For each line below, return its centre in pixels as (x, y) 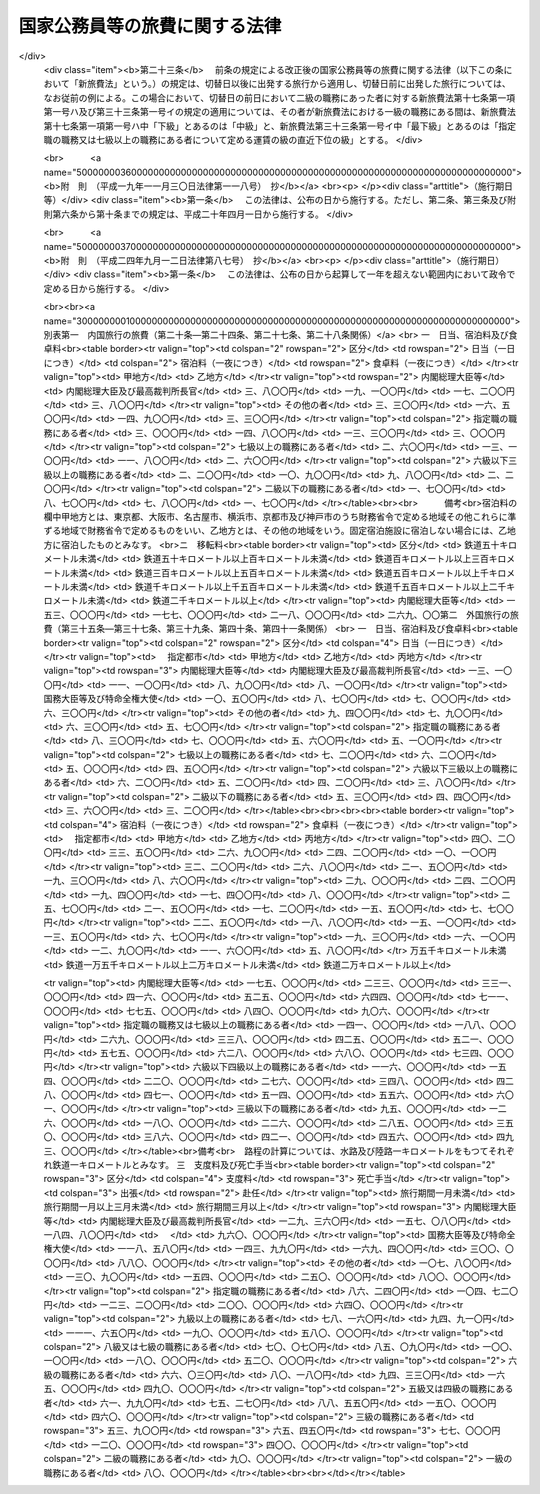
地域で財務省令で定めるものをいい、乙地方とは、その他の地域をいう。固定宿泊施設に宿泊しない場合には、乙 (284, 531)
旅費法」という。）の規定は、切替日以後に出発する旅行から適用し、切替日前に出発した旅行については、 (299, 84)
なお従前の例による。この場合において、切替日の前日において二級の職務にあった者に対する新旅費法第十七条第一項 (279, 97)
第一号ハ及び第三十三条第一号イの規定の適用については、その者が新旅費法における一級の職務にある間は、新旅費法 (280, 112)
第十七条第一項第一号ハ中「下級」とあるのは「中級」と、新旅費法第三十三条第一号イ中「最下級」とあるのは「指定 (280, 126)
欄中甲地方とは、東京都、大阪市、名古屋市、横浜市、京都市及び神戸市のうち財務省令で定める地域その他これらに (275, 517)
